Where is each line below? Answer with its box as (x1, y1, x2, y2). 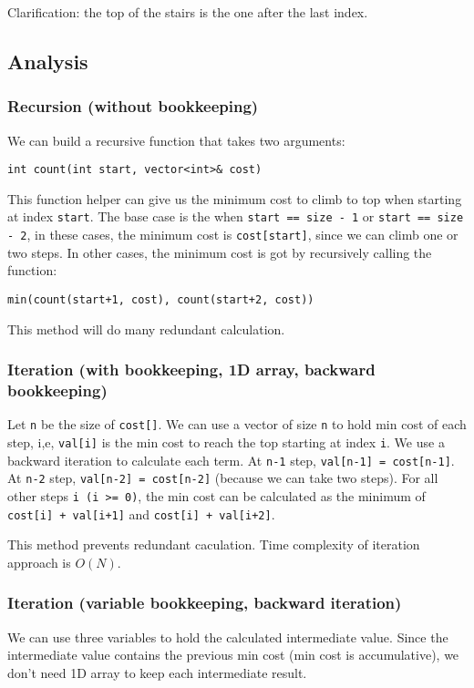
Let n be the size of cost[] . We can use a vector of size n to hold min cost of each (7, 415, 467, 434)
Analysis (7, 46, 88, 75)
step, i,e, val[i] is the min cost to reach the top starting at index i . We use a (7, 432, 445, 451)
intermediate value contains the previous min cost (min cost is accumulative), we (7, 645, 459, 664)
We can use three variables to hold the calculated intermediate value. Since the (7, 627, 448, 646)
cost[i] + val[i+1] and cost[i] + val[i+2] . (7, 504, 275, 523)
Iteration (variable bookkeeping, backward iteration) (7, 591, 402, 614)
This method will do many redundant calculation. (7, 319, 285, 338)
